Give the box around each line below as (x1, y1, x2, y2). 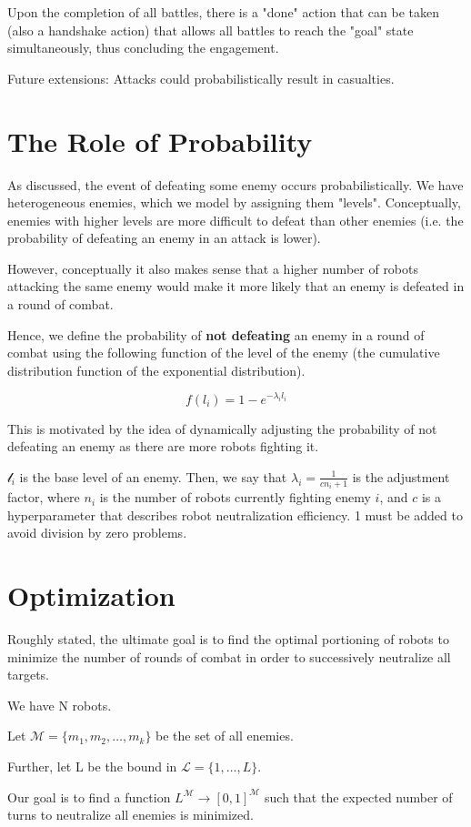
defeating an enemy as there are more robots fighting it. (7, 437, 319, 456)
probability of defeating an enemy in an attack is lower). (7, 228, 321, 247)
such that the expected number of (265, 787, 453, 806)
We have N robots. (7, 695, 112, 714)
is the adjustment (352, 467, 450, 486)
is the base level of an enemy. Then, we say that (19, 467, 287, 486)
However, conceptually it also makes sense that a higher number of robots (7, 258, 419, 277)
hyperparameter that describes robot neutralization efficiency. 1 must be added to (7, 505, 463, 524)
